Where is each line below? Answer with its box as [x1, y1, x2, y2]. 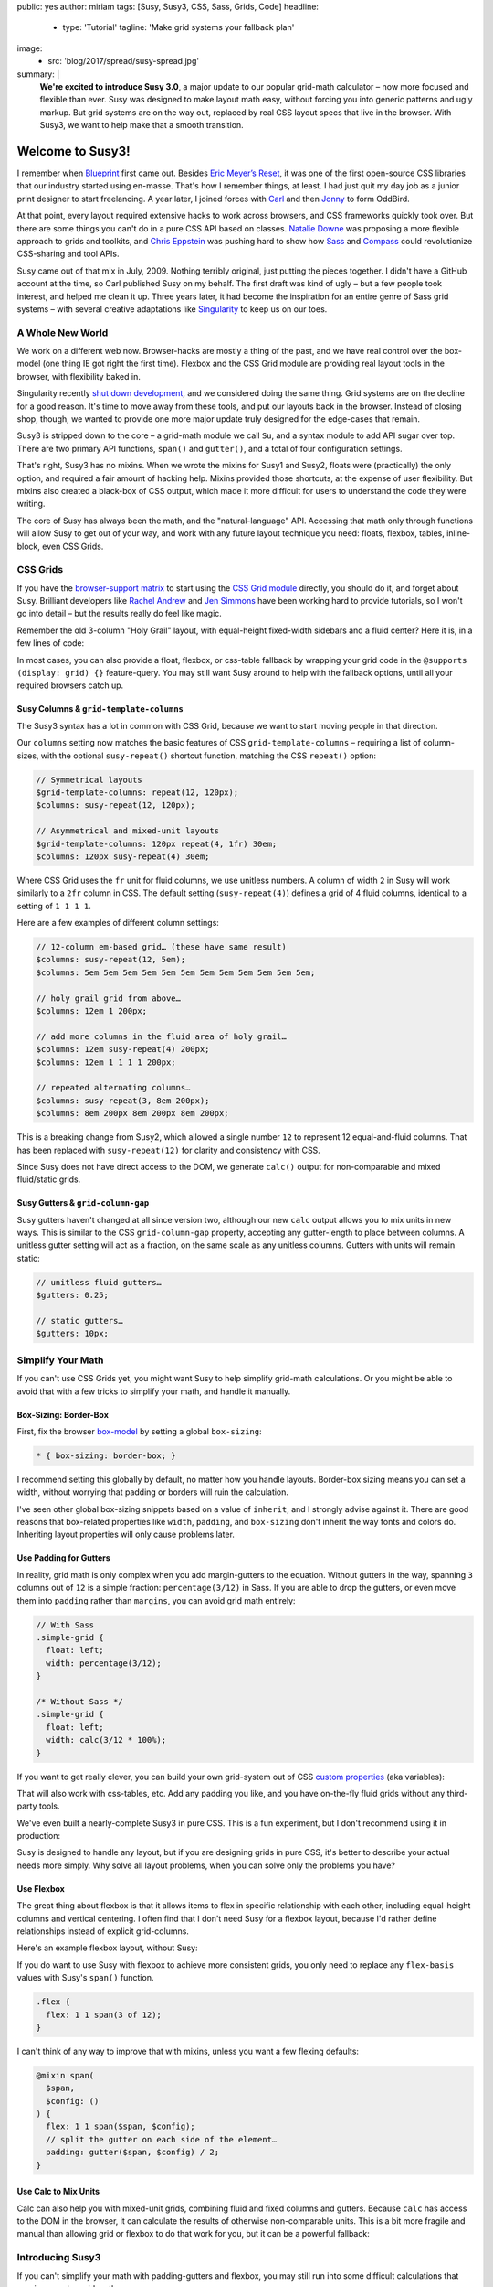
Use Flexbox [16, 1883, 66, 1894]
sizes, [16, 750, 39, 761]
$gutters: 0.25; [36, 1290, 110, 1301]
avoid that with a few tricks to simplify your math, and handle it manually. [16, 1386, 291, 1397]
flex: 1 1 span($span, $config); [46, 2121, 195, 2131]
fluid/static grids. [16, 1174, 81, 1185]
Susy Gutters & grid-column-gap [16, 1197, 150, 1208]
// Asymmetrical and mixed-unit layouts [36, 826, 219, 836]
